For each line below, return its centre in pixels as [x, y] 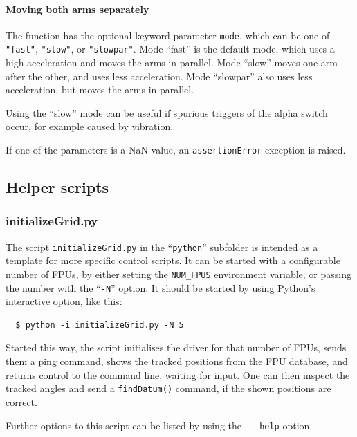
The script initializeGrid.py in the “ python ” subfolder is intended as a [162, 247]
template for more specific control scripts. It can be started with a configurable [173, 260]
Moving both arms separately [77, 9]
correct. [21, 401]
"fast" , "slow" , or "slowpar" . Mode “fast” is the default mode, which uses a [170, 49]
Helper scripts [57, 187]
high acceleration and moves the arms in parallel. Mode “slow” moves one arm [172, 63]
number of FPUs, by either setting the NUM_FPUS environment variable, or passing [178, 273]
